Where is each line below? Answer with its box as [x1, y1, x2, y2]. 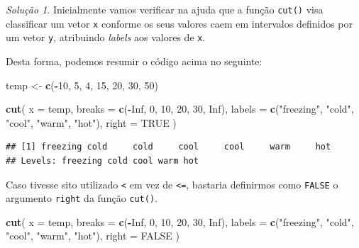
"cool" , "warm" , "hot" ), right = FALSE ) [6, 228, 179, 243]
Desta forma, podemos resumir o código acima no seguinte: [6, 53, 263, 68]
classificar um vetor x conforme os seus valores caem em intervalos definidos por [6, 16, 353, 30]
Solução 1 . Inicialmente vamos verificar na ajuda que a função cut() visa [6, 2, 324, 16]
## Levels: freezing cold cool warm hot [6, 155, 199, 166]
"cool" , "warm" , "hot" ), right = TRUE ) [6, 115, 177, 130]
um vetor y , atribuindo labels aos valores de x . [6, 30, 206, 45]
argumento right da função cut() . [6, 191, 158, 205]
